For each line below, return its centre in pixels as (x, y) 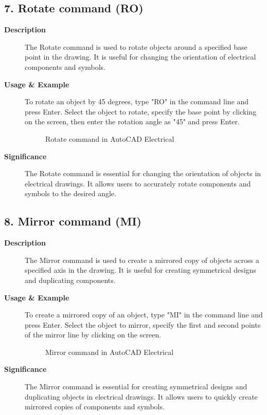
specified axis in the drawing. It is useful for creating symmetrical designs (140, 270)
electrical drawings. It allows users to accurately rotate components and (138, 183)
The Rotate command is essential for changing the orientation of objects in (143, 173)
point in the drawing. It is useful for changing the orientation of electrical (140, 57)
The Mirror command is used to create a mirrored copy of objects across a (142, 260)
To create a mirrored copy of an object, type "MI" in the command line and (144, 315)
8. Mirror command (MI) (73, 221)
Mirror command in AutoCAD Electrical (110, 352)
